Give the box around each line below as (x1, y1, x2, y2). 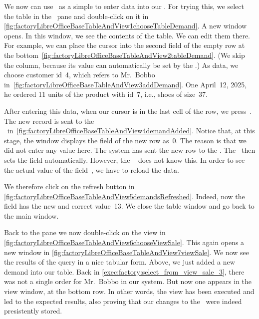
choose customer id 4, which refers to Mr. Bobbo (4, 69, 155, 80)
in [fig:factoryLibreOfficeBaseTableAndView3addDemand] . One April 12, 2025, (4, 79, 247, 89)
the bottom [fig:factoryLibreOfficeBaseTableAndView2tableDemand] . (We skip (4, 49, 245, 60)
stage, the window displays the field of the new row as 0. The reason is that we (4, 135, 247, 145)
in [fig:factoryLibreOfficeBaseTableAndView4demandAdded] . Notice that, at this (7, 125, 255, 136)
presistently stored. (4, 306, 62, 316)
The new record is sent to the (4, 115, 94, 126)
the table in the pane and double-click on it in (4, 10, 149, 21)
